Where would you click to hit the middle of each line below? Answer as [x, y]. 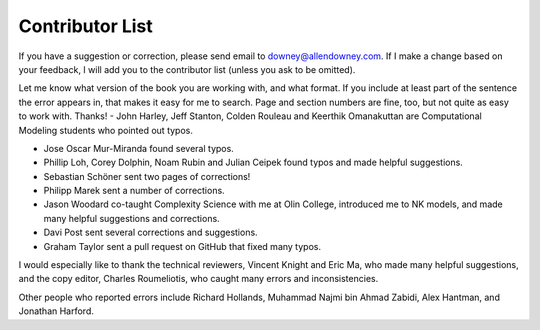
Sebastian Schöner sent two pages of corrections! [147, 176]
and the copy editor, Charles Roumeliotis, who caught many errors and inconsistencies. [198, 279]
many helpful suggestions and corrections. [131, 218]
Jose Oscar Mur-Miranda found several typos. [138, 148]
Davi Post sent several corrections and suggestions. [151, 232]
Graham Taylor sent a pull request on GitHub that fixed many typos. [182, 246]
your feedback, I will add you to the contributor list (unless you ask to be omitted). [187, 69]
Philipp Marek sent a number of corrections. [134, 191]
